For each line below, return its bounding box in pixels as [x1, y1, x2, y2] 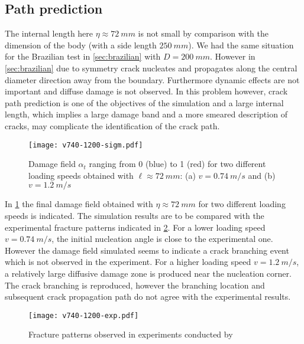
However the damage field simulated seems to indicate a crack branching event [5, 244, 289, 256]
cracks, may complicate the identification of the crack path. [5, 119, 220, 132]
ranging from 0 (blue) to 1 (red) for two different [89, 158, 266, 170]
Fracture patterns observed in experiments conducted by [28, 328, 233, 340]
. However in [209, 50, 256, 63]
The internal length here [5, 27, 93, 40]
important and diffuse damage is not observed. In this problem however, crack [5, 85, 288, 97]
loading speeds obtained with [28, 169, 134, 181]
